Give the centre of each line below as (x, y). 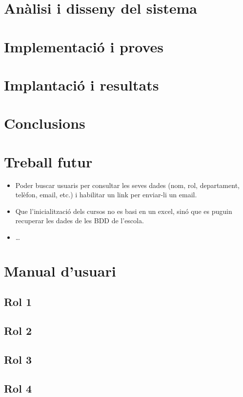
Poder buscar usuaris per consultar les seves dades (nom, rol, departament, (127, 185)
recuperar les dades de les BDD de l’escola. (80, 221)
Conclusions (45, 123)
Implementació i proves (84, 46)
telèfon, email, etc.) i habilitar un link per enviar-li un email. (106, 195)
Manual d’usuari (60, 270)
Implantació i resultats (81, 84)
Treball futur (48, 161)
